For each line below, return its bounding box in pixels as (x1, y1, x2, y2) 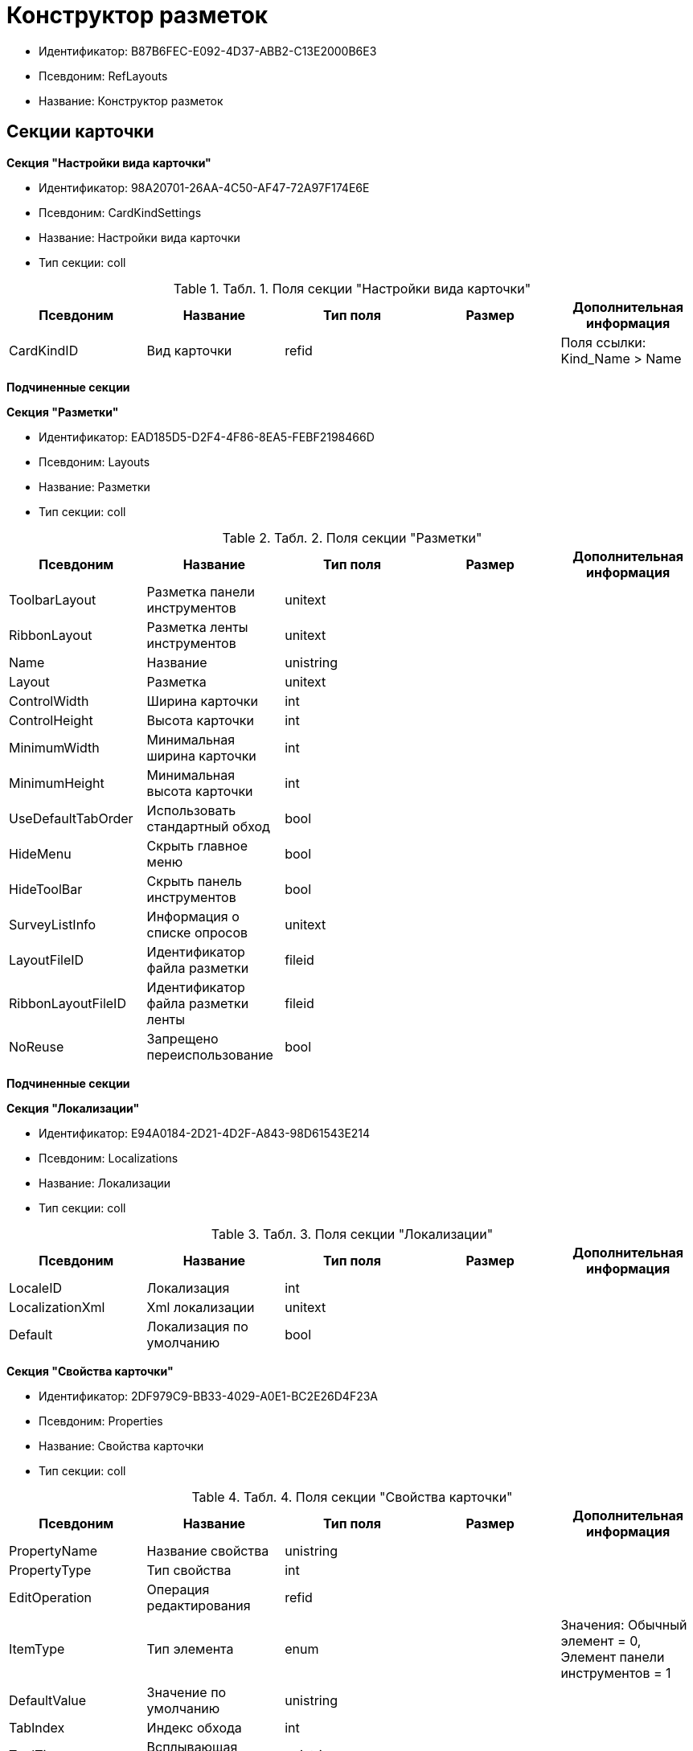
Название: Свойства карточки (39, 1438, 204, 1453)
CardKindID (9, 342, 79, 359)
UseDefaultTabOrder (9, 810, 133, 826)
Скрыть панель (146, 872, 242, 889)
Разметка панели (146, 583, 256, 600)
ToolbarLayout (9, 591, 96, 608)
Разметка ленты (146, 618, 248, 635)
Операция (146, 1581, 210, 1597)
